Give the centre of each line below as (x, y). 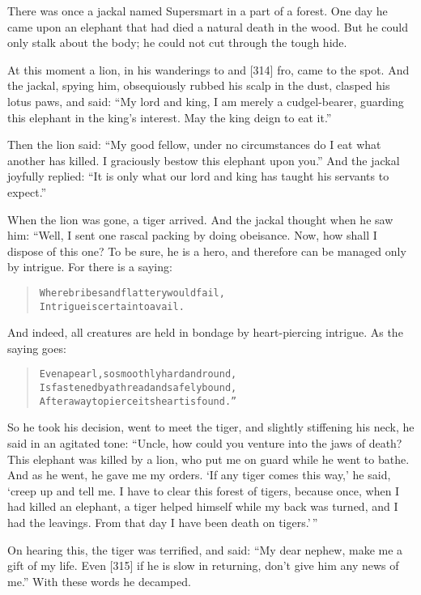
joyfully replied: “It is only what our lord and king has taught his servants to (198, 176)
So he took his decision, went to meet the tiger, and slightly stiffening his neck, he (211, 427)
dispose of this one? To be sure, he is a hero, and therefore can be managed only (207, 251)
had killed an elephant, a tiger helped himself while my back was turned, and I (203, 506)
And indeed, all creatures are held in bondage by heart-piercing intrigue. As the (205, 332)
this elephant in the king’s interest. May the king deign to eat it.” (170, 117)
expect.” (27, 191)
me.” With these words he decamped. (99, 581)
